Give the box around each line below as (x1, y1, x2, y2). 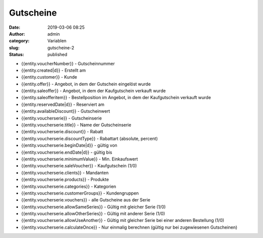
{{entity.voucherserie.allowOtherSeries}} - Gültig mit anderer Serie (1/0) (21, 211, 165, 217)
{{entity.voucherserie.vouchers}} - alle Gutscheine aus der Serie (21, 197, 150, 203)
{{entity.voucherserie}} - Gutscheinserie (21, 115, 102, 121)
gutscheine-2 (47, 44, 75, 51)
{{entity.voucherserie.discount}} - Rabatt (21, 129, 103, 135)
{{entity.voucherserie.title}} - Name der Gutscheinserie (21, 122, 131, 128)
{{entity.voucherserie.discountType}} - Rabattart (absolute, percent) (21, 136, 158, 141)
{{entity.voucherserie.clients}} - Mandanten (21, 170, 109, 176)
